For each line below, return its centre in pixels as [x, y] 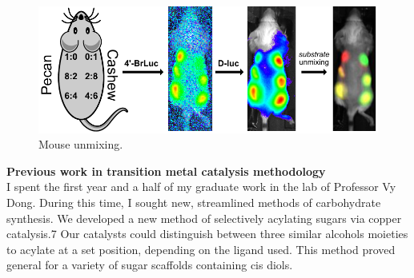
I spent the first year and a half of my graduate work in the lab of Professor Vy [201, 187]
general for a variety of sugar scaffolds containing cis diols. [150, 265]
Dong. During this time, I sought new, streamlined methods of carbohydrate [194, 202]
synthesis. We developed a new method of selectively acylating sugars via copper [204, 218]
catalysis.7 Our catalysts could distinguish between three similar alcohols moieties [207, 234]
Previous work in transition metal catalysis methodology [166, 171]
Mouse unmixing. [81, 144]
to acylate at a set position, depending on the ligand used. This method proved [201, 249]
